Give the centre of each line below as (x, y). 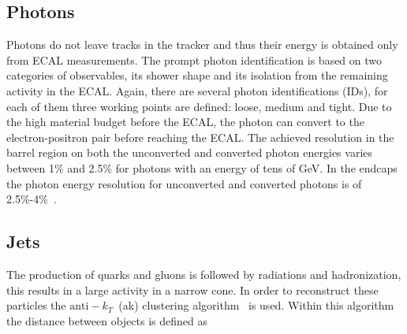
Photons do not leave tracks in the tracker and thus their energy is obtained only (202, 45)
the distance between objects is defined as (107, 320)
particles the (36, 305)
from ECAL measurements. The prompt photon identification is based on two (194, 59)
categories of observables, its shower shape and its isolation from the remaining (197, 75)
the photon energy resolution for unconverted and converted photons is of (184, 183)
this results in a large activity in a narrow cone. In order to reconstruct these (192, 289)
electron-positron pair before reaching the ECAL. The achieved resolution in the (200, 137)
